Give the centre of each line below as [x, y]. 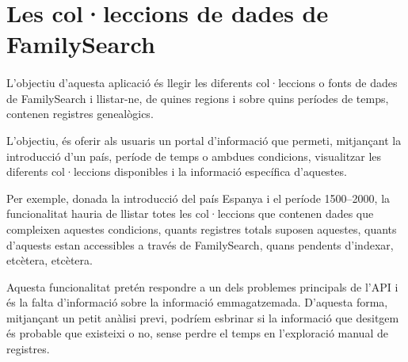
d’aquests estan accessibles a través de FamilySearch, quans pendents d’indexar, [200, 244]
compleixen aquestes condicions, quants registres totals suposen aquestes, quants [202, 229]
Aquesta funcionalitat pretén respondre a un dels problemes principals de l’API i [202, 286]
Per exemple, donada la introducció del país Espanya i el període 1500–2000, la [198, 198]
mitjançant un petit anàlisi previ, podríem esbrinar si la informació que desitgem [203, 317]
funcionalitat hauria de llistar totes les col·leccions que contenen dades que [190, 213]
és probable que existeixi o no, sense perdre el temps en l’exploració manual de [197, 333]
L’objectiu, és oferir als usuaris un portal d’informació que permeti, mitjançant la [204, 140]
